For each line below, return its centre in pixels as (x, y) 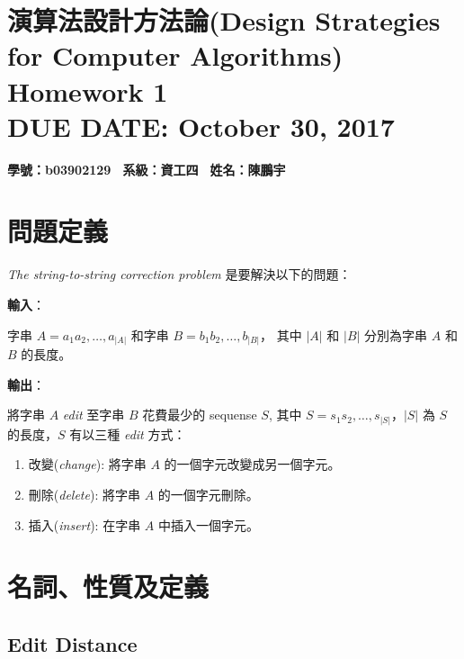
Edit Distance (72, 643)
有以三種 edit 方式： (128, 433)
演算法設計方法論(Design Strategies (224, 20)
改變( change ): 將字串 (87, 464)
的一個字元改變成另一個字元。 (252, 464)
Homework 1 (88, 90)
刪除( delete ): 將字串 (84, 494)
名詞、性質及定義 (108, 587)
